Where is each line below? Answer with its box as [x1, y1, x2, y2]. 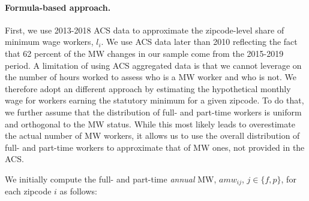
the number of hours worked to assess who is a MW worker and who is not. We [5, 71, 297, 83]
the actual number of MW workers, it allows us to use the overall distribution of [5, 129, 300, 142]
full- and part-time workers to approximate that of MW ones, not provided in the [5, 141, 305, 153]
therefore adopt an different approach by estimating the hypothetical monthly [5, 82, 291, 95]
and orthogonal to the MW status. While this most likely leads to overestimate [5, 117, 295, 130]
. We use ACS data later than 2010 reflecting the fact [101, 35, 298, 48]
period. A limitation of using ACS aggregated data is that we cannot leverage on [5, 59, 302, 71]
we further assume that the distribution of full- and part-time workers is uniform [5, 105, 302, 118]
